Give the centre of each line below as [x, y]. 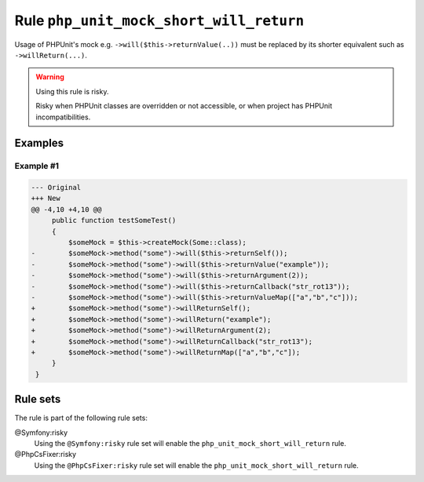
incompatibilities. [63, 117]
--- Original [56, 188]
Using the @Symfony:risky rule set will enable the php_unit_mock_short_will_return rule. [190, 443]
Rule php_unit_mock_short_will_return [159, 20]
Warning [50, 77]
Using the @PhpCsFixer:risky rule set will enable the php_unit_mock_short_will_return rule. [196, 465]
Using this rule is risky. [72, 91]
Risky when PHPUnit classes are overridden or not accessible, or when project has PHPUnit [184, 106]
